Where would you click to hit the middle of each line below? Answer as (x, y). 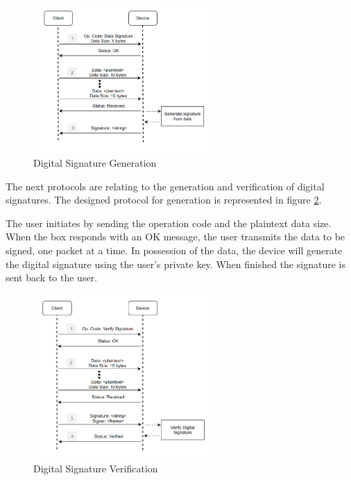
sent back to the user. (52, 278)
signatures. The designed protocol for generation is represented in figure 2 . (164, 200)
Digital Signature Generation (95, 162)
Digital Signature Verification (96, 468)
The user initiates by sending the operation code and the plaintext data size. (169, 223)
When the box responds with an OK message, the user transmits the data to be (175, 237)
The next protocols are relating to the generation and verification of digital (165, 186)
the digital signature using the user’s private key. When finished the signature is (175, 264)
